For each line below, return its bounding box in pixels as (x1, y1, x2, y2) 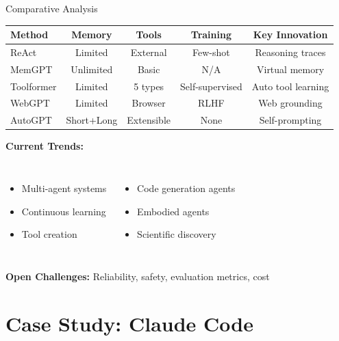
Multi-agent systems (21, 181, 107, 195)
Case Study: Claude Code (5, 309, 253, 337)
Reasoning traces (255, 44, 326, 59)
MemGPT (10, 62, 53, 76)
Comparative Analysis (5, 1, 98, 15)
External (130, 44, 167, 59)
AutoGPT (10, 113, 52, 127)
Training (190, 27, 231, 42)
